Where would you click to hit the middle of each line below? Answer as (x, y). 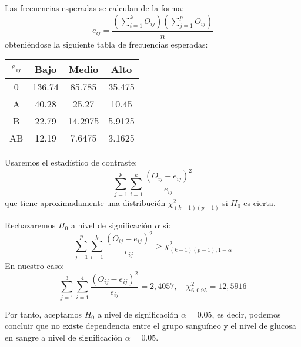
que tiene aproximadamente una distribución (85, 203)
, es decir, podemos (246, 314)
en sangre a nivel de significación (64, 337)
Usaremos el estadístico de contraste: (71, 162)
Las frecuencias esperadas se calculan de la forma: (95, 8)
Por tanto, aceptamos (43, 314)
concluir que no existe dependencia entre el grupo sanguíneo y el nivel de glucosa (150, 326)
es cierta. (260, 203)
